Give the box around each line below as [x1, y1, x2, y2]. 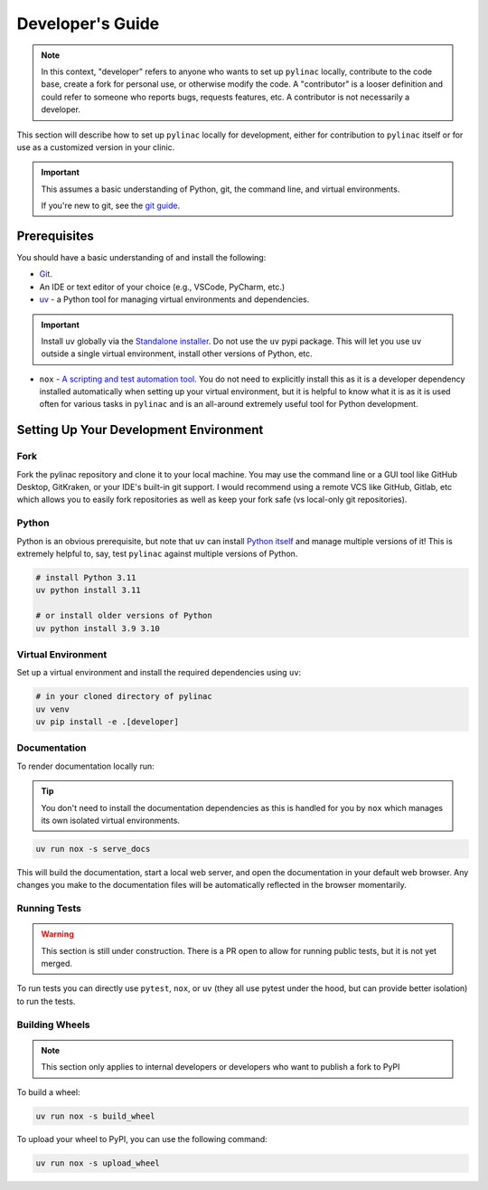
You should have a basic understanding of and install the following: [16, 251, 267, 262]
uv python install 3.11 [35, 585, 142, 596]
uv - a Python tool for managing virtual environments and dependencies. [39, 294, 310, 305]
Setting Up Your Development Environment [16, 422, 264, 438]
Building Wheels [16, 1018, 90, 1031]
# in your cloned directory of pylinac [35, 692, 212, 702]
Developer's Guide [16, 14, 160, 33]
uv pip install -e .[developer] [35, 717, 180, 727]
